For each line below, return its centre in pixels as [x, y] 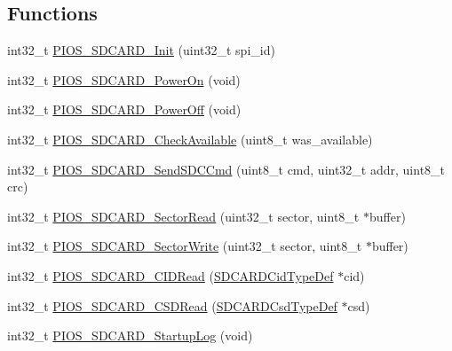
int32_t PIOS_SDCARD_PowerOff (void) [124, 109]
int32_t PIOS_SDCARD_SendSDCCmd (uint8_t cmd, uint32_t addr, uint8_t [226, 169]
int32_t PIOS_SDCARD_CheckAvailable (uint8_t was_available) [190, 139]
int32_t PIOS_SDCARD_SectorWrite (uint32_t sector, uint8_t [185, 246]
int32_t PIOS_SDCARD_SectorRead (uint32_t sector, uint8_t [183, 216]
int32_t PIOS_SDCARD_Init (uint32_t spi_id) [141, 50]
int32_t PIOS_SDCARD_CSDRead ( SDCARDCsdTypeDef [172, 305]
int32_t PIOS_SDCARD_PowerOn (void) [124, 79]
